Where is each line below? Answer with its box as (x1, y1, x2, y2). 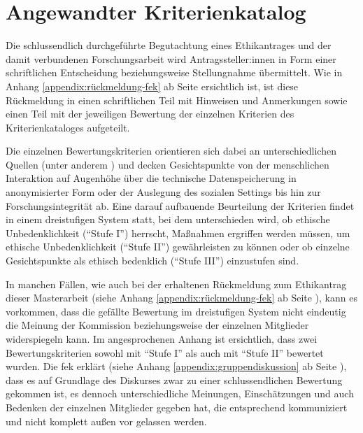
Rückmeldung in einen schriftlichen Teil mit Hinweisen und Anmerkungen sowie (6, 92, 348, 107)
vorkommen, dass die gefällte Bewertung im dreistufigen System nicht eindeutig (6, 304, 346, 318)
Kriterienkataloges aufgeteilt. (6, 120, 130, 134)
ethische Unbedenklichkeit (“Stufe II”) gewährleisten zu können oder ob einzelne (6, 239, 350, 254)
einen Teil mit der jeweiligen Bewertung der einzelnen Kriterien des (6, 106, 294, 121)
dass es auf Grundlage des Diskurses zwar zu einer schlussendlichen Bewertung (6, 372, 343, 387)
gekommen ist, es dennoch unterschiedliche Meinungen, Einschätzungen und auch (6, 386, 354, 401)
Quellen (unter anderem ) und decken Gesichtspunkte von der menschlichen (6, 157, 329, 171)
